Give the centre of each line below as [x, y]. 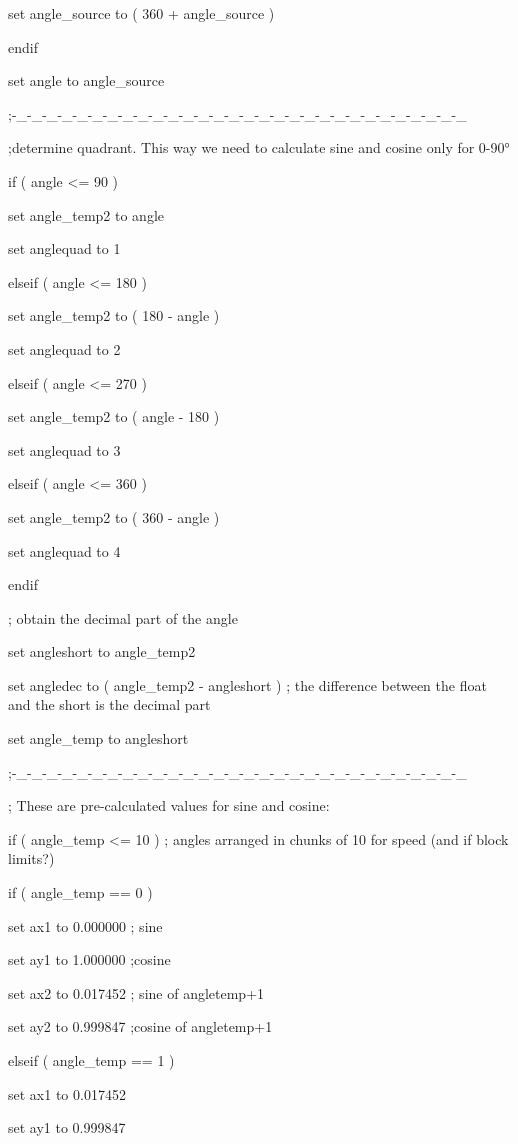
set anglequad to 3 [64, 449]
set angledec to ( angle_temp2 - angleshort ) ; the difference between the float [247, 684]
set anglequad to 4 [64, 550]
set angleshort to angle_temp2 [102, 651]
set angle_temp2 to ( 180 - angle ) [114, 315]
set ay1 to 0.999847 [67, 1127]
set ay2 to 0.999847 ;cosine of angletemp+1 [140, 1026]
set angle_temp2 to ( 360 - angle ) [114, 516]
